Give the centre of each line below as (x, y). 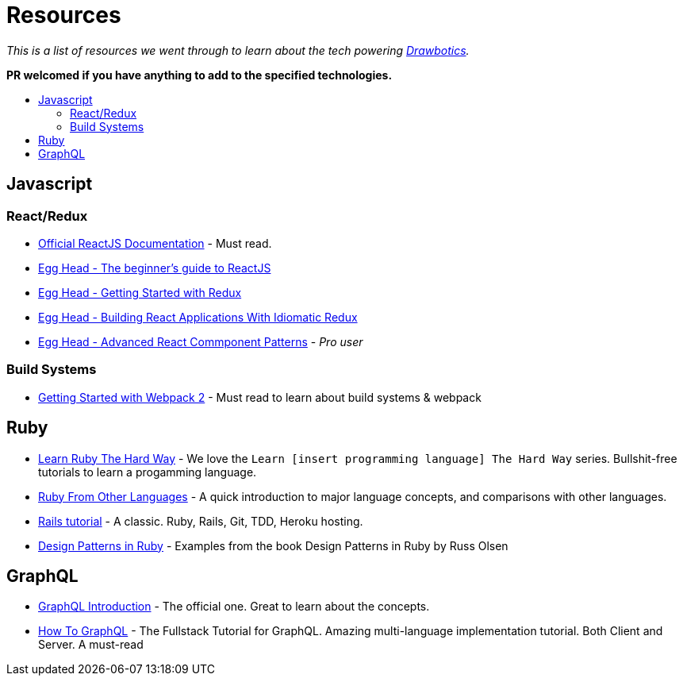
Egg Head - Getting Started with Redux (140, 292)
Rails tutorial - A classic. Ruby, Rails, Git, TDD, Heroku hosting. (201, 521)
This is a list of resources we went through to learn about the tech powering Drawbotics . (238, 50)
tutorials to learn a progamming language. (148, 472)
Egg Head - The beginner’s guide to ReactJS (155, 268)
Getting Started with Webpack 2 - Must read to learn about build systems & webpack (260, 397)
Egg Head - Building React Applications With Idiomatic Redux (198, 317)
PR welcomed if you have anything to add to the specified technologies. (200, 75)
